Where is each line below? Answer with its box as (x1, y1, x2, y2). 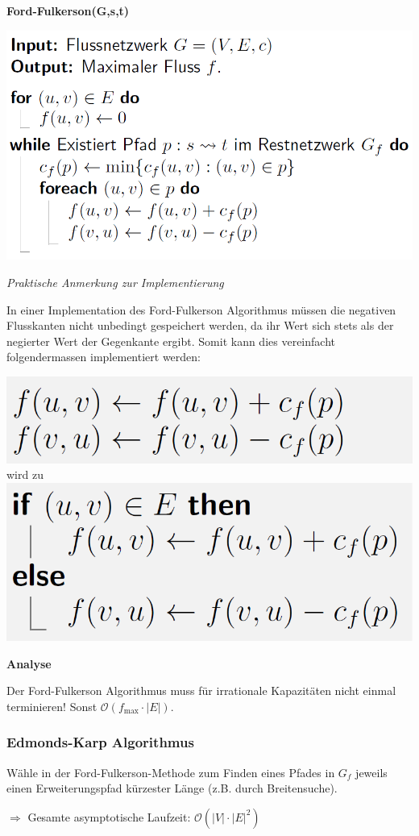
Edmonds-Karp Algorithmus (6, 732, 194, 752)
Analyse (6, 655, 52, 672)
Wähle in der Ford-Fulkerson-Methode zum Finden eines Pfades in (6, 763, 335, 780)
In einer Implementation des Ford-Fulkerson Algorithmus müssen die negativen (6, 301, 396, 318)
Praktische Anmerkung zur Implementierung (6, 273, 224, 290)
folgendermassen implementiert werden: (6, 348, 201, 365)
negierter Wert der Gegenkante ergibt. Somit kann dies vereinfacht (6, 332, 335, 349)
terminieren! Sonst (6, 697, 97, 714)
